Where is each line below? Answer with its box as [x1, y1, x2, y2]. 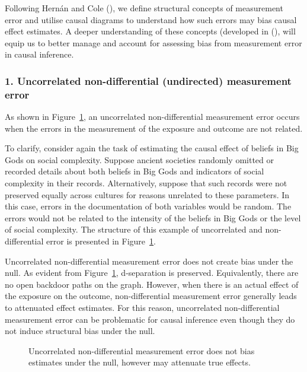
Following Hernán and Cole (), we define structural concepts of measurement [5, 2, 283, 14]
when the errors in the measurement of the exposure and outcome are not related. [5, 122, 303, 134]
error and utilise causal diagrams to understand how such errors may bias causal [5, 13, 297, 26]
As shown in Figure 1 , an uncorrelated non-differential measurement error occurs [5, 110, 300, 123]
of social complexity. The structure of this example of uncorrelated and [5, 223, 263, 236]
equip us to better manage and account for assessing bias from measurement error [5, 36, 302, 49]
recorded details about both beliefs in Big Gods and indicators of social [5, 165, 264, 177]
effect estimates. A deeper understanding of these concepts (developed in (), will [5, 25, 296, 37]
